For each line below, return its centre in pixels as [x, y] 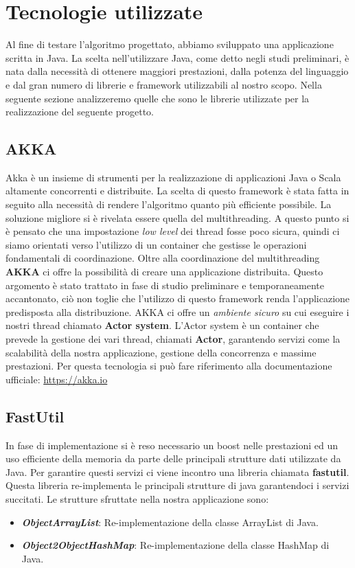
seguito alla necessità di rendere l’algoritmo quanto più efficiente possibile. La [169, 204]
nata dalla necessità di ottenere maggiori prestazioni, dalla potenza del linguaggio [177, 71]
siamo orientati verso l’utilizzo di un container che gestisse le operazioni [156, 244]
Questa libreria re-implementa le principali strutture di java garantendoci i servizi [177, 485]
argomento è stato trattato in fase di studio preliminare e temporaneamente [165, 285]
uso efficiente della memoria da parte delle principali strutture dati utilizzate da [173, 458]
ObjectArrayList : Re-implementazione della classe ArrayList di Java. [170, 522]
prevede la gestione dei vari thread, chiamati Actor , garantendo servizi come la [173, 339]
